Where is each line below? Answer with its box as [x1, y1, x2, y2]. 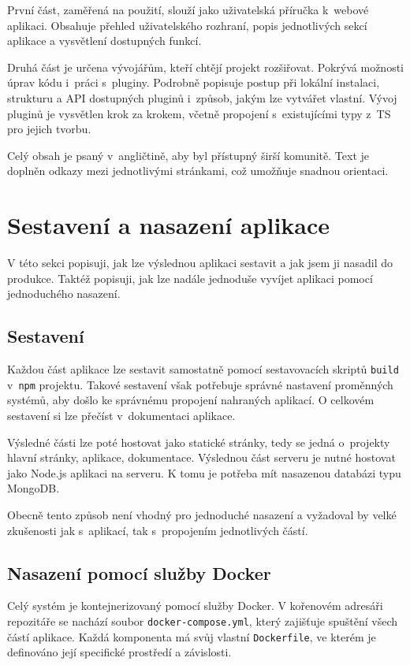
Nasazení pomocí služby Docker [7, 560, 271, 585]
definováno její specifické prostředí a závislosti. [7, 644, 232, 660]
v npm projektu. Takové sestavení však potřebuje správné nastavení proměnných [7, 376, 393, 392]
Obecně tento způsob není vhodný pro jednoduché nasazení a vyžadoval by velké [7, 506, 397, 522]
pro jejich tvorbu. [7, 121, 91, 137]
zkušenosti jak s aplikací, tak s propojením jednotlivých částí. [7, 522, 308, 538]
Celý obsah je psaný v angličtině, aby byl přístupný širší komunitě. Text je [7, 147, 369, 163]
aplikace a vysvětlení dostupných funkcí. [7, 32, 202, 49]
